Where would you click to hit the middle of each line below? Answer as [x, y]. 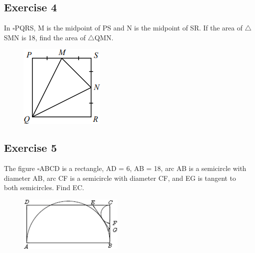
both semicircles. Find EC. [44, 187]
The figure [20, 168]
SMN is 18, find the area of [45, 37]
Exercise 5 [30, 148]
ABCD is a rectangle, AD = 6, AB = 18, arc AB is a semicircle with [143, 168]
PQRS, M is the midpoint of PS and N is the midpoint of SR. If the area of [129, 28]
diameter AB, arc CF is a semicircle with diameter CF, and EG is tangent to [120, 178]
